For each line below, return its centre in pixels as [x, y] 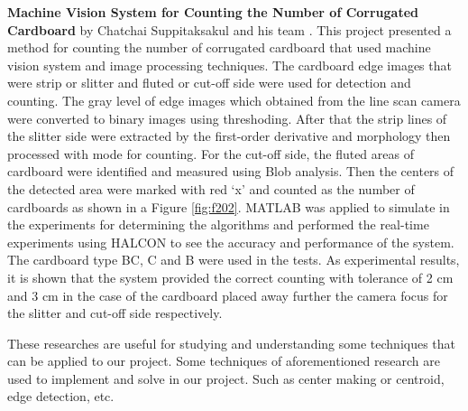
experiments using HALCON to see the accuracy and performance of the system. [231, 242]
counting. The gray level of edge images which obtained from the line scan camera [234, 100]
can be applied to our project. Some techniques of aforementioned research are [224, 361]
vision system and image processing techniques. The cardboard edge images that [229, 65]
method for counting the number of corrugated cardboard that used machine [219, 47]
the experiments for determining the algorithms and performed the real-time [218, 224]
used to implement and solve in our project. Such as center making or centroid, [226, 378]
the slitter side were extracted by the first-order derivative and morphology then [229, 136]
